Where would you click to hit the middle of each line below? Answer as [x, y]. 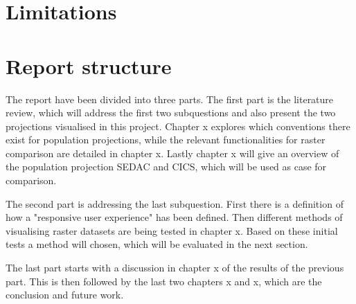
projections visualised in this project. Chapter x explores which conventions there [178, 126]
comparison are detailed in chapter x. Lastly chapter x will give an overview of [172, 153]
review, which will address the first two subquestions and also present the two [171, 113]
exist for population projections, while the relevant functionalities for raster [166, 140]
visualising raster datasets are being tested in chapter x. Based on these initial [172, 230]
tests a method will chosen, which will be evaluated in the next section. [157, 244]
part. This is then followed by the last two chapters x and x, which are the [164, 281]
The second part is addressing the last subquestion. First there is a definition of [175, 203]
